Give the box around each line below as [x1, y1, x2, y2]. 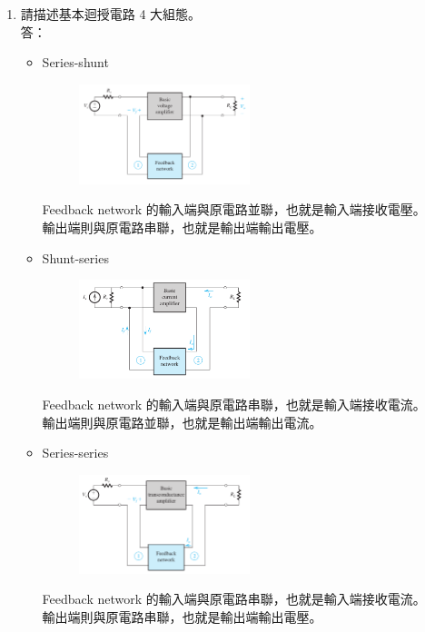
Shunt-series [42, 248, 109, 267]
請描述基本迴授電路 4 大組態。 [20, 5, 202, 23]
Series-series [42, 443, 109, 462]
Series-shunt [42, 53, 109, 72]
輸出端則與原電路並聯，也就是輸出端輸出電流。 [42, 412, 322, 431]
